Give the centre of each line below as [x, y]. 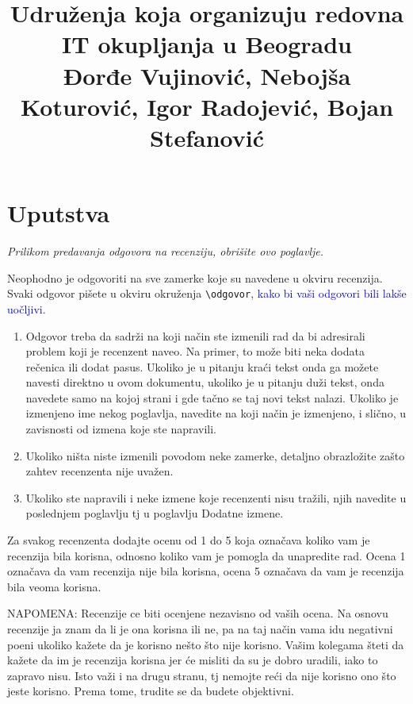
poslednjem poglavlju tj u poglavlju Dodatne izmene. [155, 513]
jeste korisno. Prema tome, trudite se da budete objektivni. [151, 691]
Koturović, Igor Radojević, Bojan [207, 106]
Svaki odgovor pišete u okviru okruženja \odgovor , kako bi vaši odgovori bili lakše [207, 293]
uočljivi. [27, 308]
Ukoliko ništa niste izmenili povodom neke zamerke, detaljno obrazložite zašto [215, 455]
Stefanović [207, 137]
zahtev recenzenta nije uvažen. [99, 471]
